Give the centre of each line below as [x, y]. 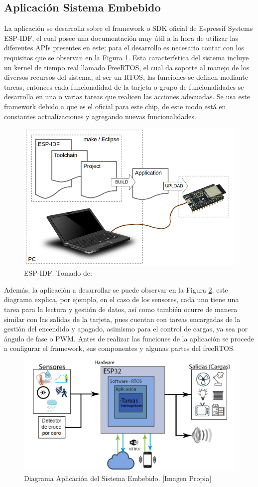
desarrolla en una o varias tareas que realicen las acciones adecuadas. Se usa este [127, 96]
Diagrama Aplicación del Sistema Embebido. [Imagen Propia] [118, 478]
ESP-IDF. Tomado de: [58, 273]
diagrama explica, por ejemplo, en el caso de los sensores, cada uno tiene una [122, 299]
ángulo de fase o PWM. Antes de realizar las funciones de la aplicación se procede [129, 338]
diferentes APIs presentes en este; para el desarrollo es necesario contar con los [124, 48]
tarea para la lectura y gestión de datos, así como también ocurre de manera [121, 309]
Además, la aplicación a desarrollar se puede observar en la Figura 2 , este [116, 289]
